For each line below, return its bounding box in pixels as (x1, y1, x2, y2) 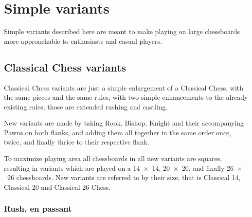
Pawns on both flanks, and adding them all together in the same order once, (4, 127, 232, 137)
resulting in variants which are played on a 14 (4, 163, 140, 173)
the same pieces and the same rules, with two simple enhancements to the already (4, 92, 248, 102)
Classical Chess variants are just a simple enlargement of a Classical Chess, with (4, 82, 244, 92)
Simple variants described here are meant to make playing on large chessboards (4, 26, 240, 36)
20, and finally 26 (181, 163, 234, 173)
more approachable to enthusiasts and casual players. (4, 36, 162, 46)
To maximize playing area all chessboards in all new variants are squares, (4, 153, 222, 163)
